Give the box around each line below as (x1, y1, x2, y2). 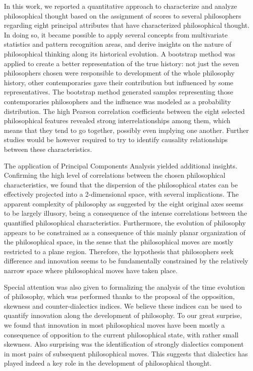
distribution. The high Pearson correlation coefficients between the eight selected (4, 106, 245, 116)
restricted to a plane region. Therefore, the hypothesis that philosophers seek (4, 246, 234, 256)
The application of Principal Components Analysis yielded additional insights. (4, 160, 237, 170)
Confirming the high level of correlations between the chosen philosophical (4, 170, 226, 180)
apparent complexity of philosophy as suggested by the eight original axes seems (4, 198, 243, 208)
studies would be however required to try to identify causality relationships (4, 134, 228, 145)
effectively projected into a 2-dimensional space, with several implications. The (4, 189, 239, 199)
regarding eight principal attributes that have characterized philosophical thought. (4, 20, 250, 30)
